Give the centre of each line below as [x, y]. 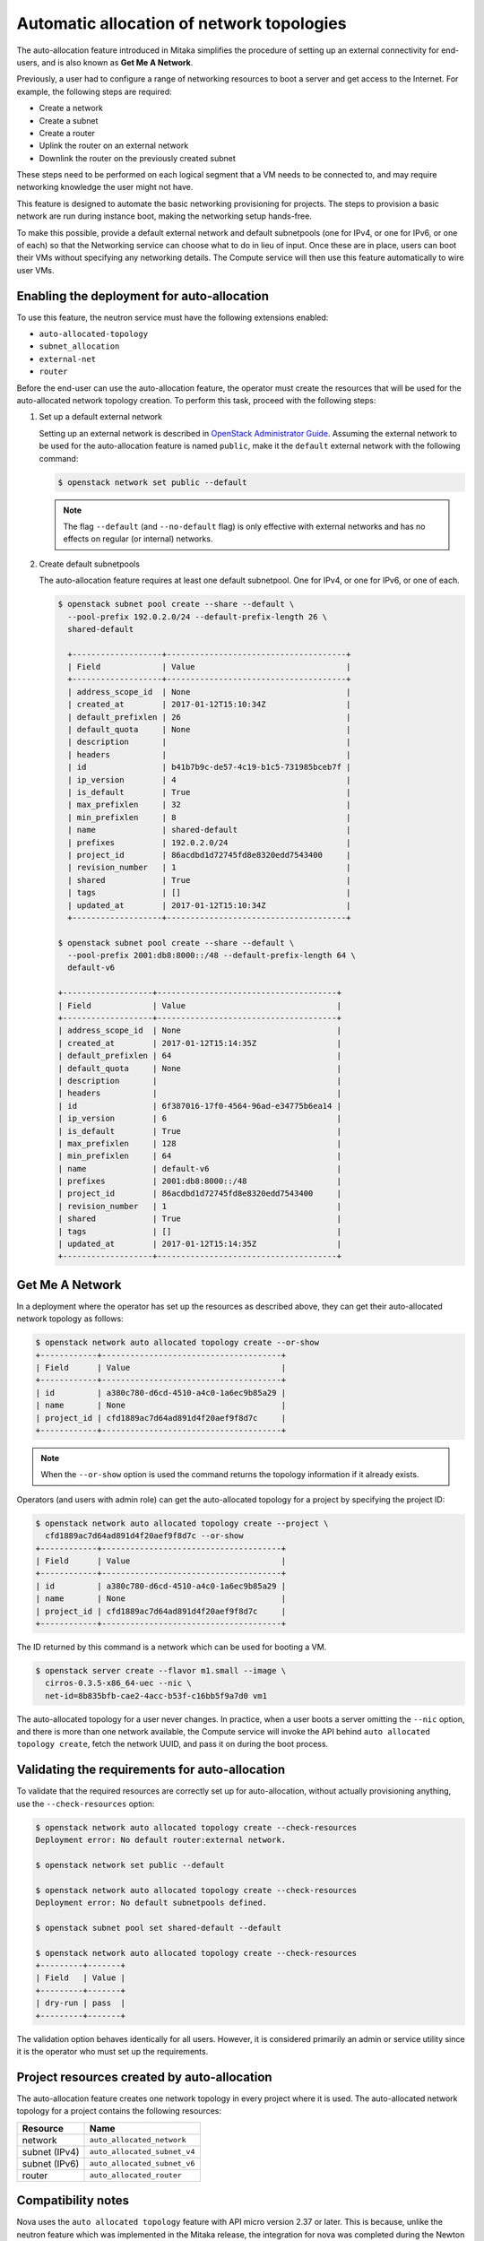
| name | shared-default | [209, 830]
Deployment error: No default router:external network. [161, 1840]
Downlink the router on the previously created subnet [138, 158]
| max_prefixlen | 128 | [200, 1143]
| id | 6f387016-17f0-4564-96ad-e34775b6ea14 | [200, 1106]
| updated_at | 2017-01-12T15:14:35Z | [200, 1244]
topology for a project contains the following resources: [119, 2111]
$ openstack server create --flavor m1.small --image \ [161, 1670]
